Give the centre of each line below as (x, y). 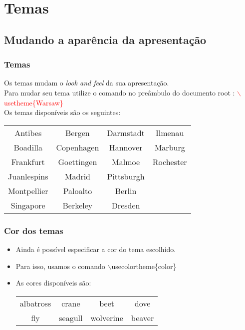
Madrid (77, 176)
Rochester (170, 161)
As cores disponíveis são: (53, 283)
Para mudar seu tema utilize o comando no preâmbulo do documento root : (120, 92)
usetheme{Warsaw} (34, 102)
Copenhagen (78, 147)
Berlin (126, 190)
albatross (35, 303)
